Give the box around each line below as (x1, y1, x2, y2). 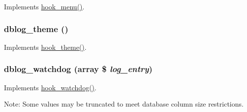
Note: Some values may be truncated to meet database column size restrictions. (4, 99, 244, 109)
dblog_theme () (4, 22, 68, 35)
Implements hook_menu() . (4, 1, 85, 11)
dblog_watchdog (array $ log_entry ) (4, 63, 153, 75)
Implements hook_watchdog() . (4, 82, 96, 92)
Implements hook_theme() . (4, 41, 87, 52)
